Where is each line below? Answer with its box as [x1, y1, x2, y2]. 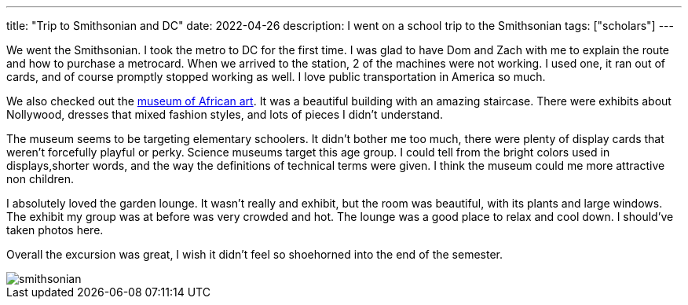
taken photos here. [6, 223, 104, 237]
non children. [6, 172, 75, 186]
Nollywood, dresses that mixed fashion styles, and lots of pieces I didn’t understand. [6, 108, 443, 121]
